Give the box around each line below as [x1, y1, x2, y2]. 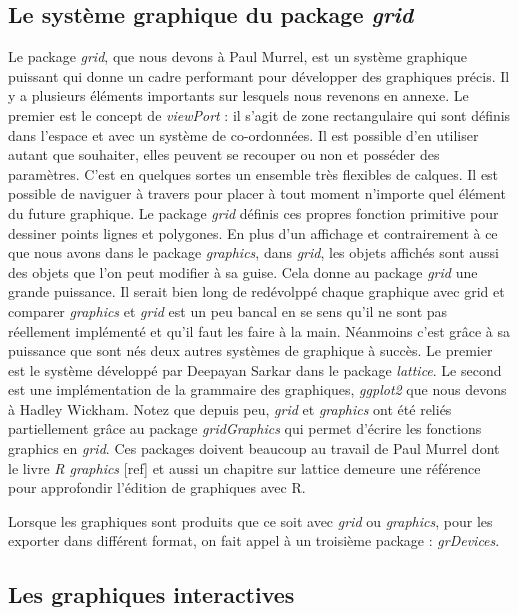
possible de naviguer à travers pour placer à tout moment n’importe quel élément [8, 183, 506, 204]
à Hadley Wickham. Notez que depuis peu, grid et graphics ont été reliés [8, 398, 452, 419]
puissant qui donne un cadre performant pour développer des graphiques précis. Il [8, 65, 510, 86]
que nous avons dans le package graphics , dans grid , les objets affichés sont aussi [8, 242, 499, 263]
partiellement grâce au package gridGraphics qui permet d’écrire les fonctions [8, 418, 482, 439]
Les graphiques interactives [8, 579, 295, 610]
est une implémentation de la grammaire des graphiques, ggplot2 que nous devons [8, 379, 507, 400]
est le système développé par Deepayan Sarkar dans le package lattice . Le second [8, 359, 502, 380]
